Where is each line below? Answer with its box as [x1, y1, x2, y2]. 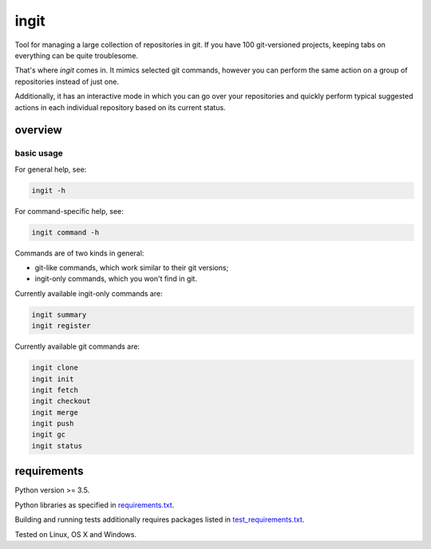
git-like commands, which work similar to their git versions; [34, 263, 229, 272]
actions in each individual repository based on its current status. [14, 102, 227, 112]
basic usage [14, 148, 63, 159]
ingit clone [31, 363, 79, 373]
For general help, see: [14, 164, 87, 174]
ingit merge [31, 408, 79, 417]
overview [14, 124, 63, 137]
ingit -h [31, 186, 66, 195]
